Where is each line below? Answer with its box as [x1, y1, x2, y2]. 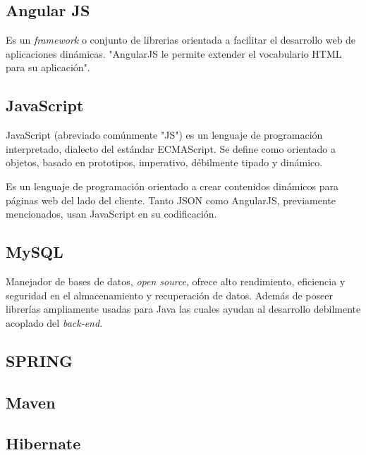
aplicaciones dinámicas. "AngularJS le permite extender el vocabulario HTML [6, 46, 342, 61]
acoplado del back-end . [6, 315, 103, 330]
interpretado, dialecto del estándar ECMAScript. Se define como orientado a [6, 141, 336, 156]
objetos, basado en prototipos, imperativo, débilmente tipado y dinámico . [6, 155, 323, 170]
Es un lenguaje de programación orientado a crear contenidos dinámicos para [6, 178, 339, 193]
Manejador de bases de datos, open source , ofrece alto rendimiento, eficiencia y [6, 273, 346, 288]
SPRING [6, 349, 73, 371]
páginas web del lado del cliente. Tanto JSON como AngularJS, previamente [6, 192, 336, 207]
